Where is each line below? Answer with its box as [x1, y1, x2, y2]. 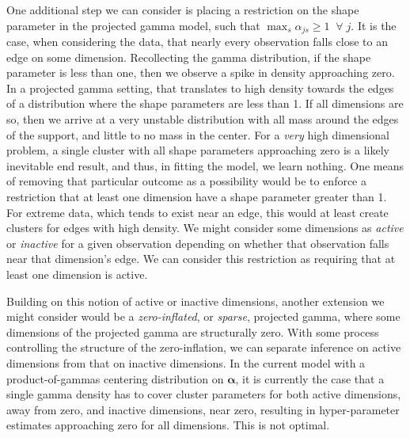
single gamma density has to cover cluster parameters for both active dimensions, [6, 386, 401, 402]
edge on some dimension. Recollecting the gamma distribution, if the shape [6, 48, 371, 65]
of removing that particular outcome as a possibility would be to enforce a [6, 173, 366, 189]
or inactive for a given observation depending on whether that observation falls [6, 234, 389, 251]
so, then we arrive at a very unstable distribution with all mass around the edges [6, 111, 399, 128]
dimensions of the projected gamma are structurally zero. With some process [6, 323, 379, 340]
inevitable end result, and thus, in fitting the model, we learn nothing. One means [6, 157, 404, 173]
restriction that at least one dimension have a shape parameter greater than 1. [6, 188, 387, 204]
